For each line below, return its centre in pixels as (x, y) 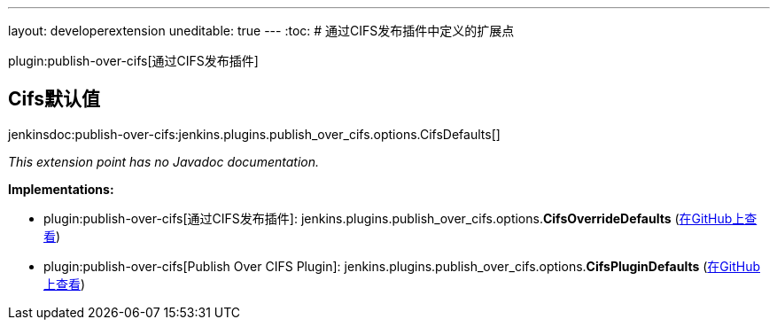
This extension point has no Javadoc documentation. (164, 161)
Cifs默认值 (54, 99)
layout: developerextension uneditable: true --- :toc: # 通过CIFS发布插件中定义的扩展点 (261, 31)
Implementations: (61, 189)
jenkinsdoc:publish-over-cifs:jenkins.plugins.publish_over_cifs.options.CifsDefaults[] (254, 134)
